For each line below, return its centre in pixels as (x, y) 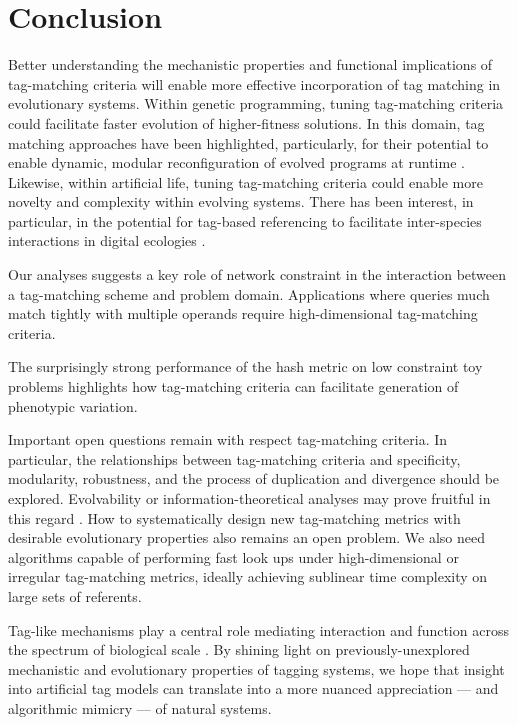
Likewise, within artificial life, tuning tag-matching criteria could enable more (245, 181)
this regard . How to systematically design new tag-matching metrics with (234, 517)
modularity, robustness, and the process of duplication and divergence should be (254, 478)
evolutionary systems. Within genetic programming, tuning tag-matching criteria (256, 103)
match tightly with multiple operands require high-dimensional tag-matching (243, 313)
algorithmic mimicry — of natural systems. (140, 707)
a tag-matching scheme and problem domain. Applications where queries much (249, 293)
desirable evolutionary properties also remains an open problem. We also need (247, 537)
